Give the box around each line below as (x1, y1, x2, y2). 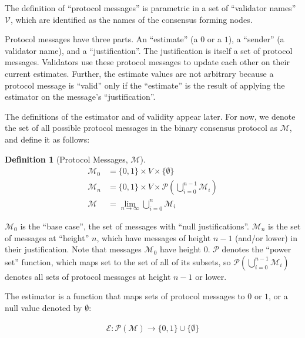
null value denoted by (5, 301, 82, 313)
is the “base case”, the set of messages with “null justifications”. (20, 219, 249, 232)
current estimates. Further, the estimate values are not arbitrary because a (5, 67, 274, 79)
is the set (268, 219, 301, 232)
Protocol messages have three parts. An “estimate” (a (5, 33, 198, 45)
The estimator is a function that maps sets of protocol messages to (5, 290, 245, 302)
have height (160, 243, 202, 255)
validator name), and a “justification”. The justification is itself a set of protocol (5, 44, 293, 56)
